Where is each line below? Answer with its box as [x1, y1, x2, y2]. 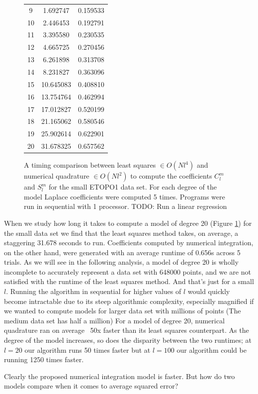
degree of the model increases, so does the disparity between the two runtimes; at [4, 335, 252, 345]
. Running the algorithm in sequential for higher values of [6, 286, 181, 296]
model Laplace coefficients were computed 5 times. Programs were [24, 191, 225, 201]
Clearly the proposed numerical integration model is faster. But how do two [4, 371, 235, 381]
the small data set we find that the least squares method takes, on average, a [4, 227, 239, 238]
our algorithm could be [176, 344, 247, 355]
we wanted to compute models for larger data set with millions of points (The [4, 305, 241, 316]
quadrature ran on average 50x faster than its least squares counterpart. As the [4, 325, 249, 335]
